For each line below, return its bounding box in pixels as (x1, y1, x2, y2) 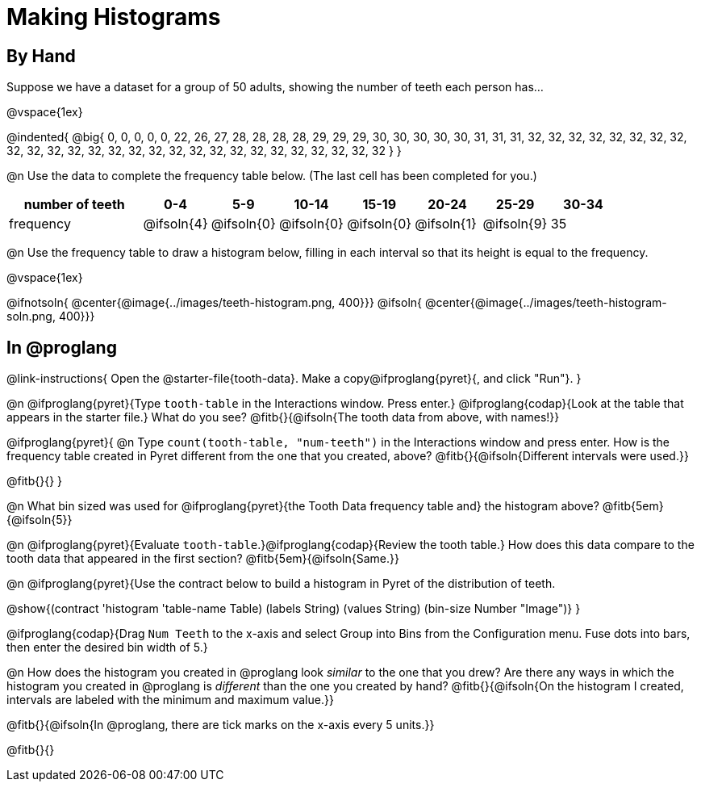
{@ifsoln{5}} (6, 513, 73, 527)
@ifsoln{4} (143, 216, 208, 233)
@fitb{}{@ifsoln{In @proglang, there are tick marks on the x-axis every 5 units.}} (6, 718, 435, 732)
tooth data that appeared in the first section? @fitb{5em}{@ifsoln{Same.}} (6, 551, 399, 566)
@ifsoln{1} (415, 216, 477, 233)
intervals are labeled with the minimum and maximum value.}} (6, 693, 334, 707)
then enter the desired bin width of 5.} (6, 640, 208, 655)
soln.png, (6, 309, 56, 324)
